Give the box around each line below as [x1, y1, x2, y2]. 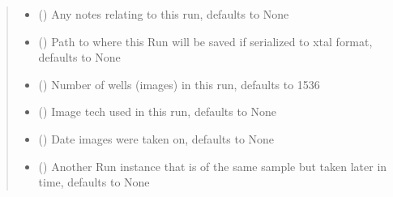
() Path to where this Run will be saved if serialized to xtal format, [38, 32, 373, 49]
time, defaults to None [38, 173, 150, 191]
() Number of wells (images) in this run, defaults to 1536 [38, 75, 320, 92]
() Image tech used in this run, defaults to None [38, 103, 277, 120]
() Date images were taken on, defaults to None [38, 130, 275, 147]
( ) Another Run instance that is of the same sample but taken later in [38, 157, 387, 174]
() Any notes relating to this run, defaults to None [38, 6, 289, 22]
